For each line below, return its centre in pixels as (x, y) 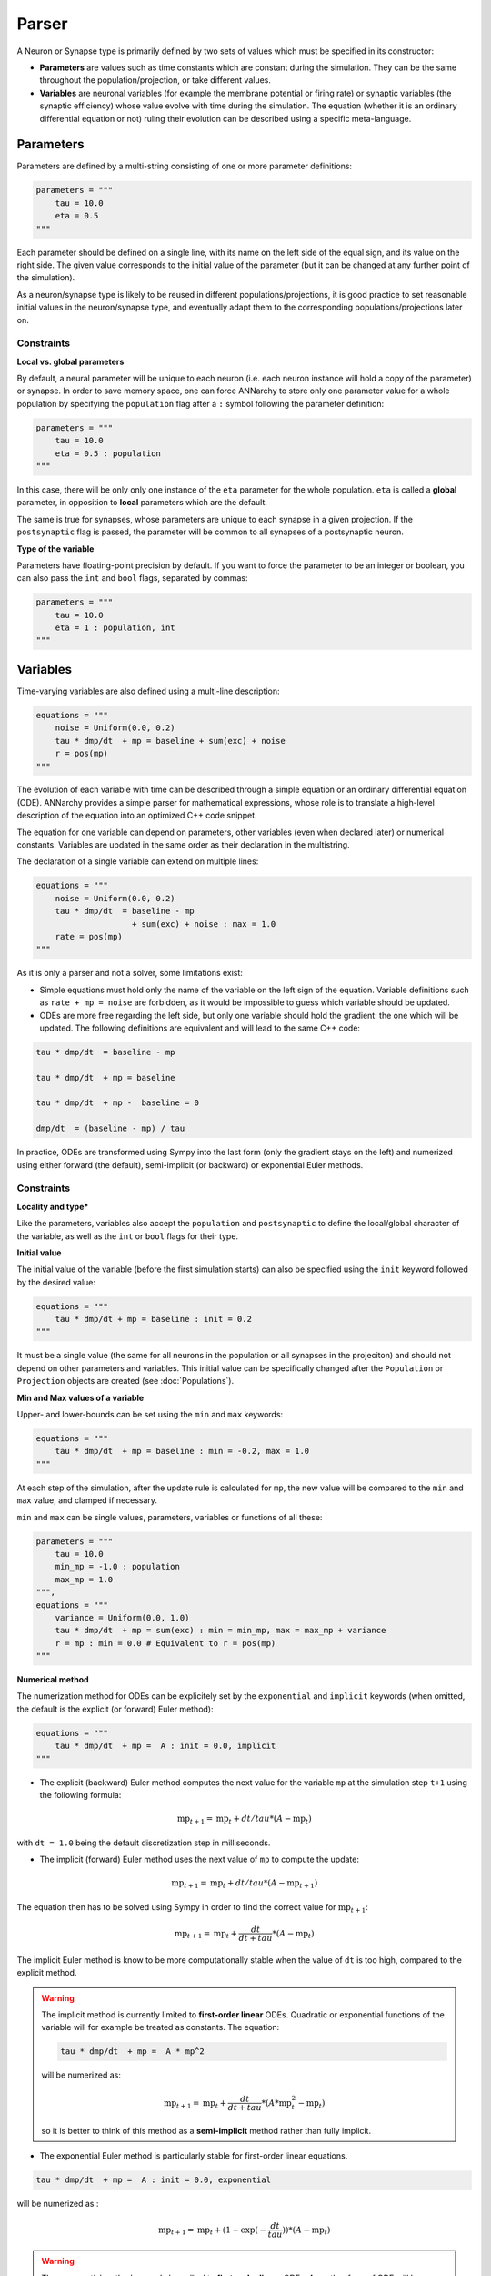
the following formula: (80, 1794)
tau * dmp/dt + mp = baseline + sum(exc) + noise (170, 741)
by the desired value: (56, 1282)
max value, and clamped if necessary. (87, 1500)
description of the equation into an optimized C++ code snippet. (137, 816)
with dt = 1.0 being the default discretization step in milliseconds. (144, 1843)
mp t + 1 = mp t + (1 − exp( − (212, 2230)
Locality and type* (53, 1206)
